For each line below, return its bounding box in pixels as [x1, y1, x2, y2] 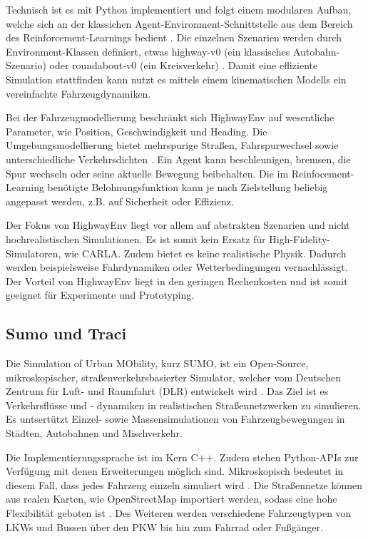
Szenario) [6, 58, 46, 73]
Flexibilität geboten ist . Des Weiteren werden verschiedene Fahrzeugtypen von [6, 505, 352, 520]
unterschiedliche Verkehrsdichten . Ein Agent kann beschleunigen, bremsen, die [6, 151, 351, 166]
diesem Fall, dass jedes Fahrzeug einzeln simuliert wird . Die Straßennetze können [6, 477, 363, 492]
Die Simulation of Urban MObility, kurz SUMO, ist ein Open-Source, [6, 356, 309, 371]
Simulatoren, [6, 245, 61, 260]
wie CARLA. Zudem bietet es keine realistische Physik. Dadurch [64, 245, 347, 260]
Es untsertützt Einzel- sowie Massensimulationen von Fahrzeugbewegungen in [6, 411, 345, 426]
